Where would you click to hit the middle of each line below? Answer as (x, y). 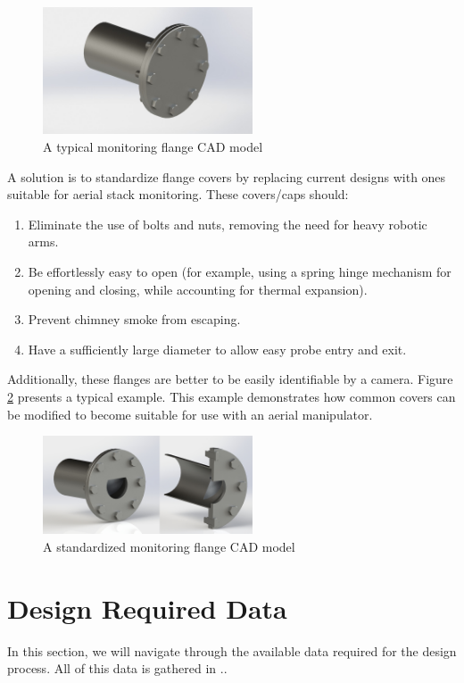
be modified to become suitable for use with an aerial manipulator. (190, 414)
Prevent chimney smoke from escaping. (134, 319)
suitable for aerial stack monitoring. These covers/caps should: (178, 194)
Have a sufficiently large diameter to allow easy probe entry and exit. (217, 349)
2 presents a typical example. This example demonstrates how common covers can (232, 396)
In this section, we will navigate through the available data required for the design (232, 650)
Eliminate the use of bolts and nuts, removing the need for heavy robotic (228, 224)
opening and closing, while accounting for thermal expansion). (198, 289)
